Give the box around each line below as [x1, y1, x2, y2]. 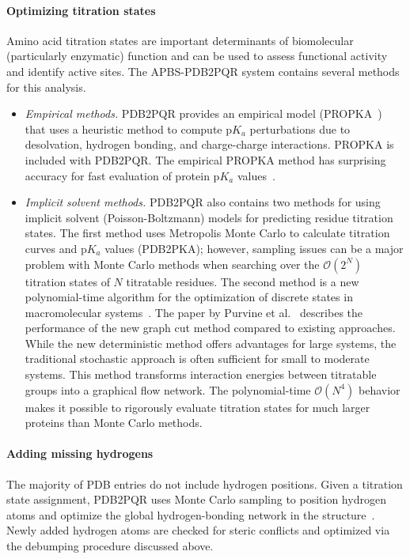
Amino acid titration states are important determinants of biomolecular [6, 32, 354, 48]
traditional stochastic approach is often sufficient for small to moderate [25, 350, 370, 367]
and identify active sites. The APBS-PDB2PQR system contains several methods [6, 62, 400, 79]
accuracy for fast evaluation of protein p [25, 167, 220, 183]
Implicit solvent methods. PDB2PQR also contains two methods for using [25, 194, 381, 210]
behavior [359, 381, 401, 398]
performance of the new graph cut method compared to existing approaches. [25, 319, 396, 336]
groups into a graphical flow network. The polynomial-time [25, 381, 311, 398]
